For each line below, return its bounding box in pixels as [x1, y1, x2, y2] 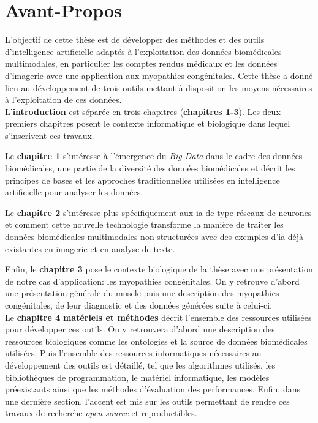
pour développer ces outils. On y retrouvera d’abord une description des [5, 323, 275, 335]
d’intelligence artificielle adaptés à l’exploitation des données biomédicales [5, 45, 282, 58]
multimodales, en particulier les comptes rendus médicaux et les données [5, 57, 278, 70]
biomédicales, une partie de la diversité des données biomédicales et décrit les [5, 162, 295, 174]
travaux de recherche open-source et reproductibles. [5, 406, 197, 419]
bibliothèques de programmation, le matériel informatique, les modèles [5, 370, 270, 383]
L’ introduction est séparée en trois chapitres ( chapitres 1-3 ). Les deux [5, 105, 281, 118]
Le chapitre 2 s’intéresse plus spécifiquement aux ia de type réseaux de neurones [5, 206, 312, 219]
